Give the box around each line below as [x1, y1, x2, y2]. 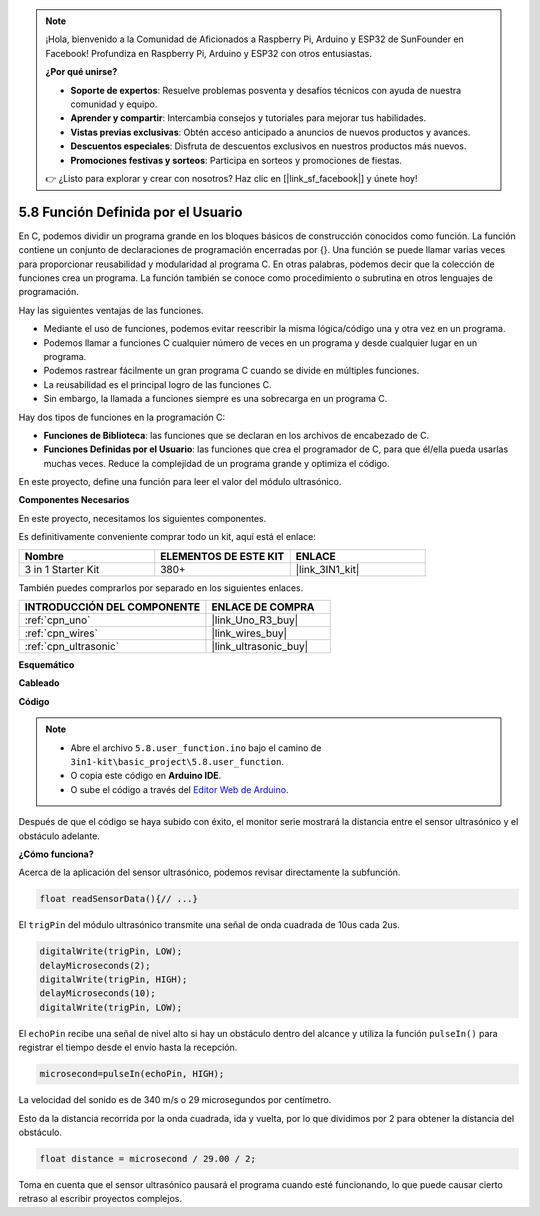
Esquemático [18, 659, 75, 671]
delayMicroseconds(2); [39, 960, 151, 971]
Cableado [18, 677, 60, 689]
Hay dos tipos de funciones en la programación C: [18, 411, 226, 423]
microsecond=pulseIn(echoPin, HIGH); [39, 1068, 225, 1080]
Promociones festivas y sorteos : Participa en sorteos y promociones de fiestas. [70, 154, 402, 166]
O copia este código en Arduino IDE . [70, 770, 222, 782]
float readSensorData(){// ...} [39, 893, 199, 905]
